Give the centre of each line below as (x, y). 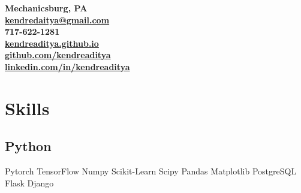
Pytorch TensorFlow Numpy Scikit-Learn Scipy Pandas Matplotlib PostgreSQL (151, 171)
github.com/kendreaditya (58, 55)
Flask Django (29, 183)
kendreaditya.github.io (52, 43)
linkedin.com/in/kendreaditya (67, 66)
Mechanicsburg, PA (46, 8)
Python (28, 146)
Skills (27, 108)
